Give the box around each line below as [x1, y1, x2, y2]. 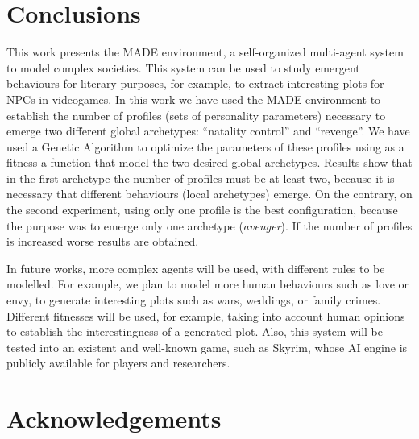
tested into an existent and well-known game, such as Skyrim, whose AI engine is [6, 338, 408, 355]
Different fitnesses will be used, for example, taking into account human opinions [6, 307, 405, 324]
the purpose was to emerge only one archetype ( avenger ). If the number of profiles [6, 217, 413, 234]
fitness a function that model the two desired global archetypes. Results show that [6, 154, 413, 171]
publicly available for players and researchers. [6, 354, 230, 371]
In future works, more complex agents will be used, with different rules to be [6, 259, 385, 276]
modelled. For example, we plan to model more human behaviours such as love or [6, 275, 409, 292]
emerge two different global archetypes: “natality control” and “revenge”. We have [6, 122, 410, 139]
